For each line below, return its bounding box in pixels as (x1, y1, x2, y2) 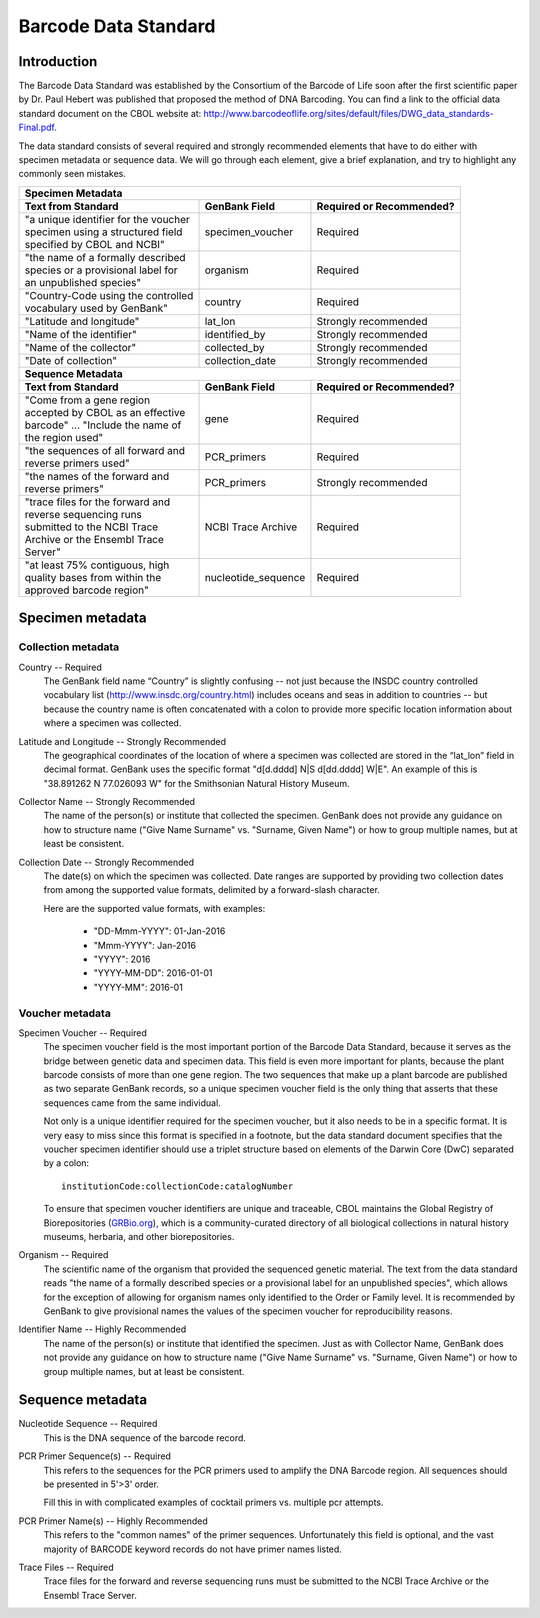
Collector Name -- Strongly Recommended (18, 796, 195, 808)
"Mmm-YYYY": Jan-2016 (93, 939, 197, 951)
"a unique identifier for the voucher (24, 212, 190, 226)
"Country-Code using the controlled (24, 288, 194, 302)
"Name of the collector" (24, 340, 137, 354)
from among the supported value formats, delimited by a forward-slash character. (43, 884, 380, 896)
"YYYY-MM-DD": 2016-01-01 (93, 967, 213, 979)
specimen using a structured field (24, 225, 183, 239)
